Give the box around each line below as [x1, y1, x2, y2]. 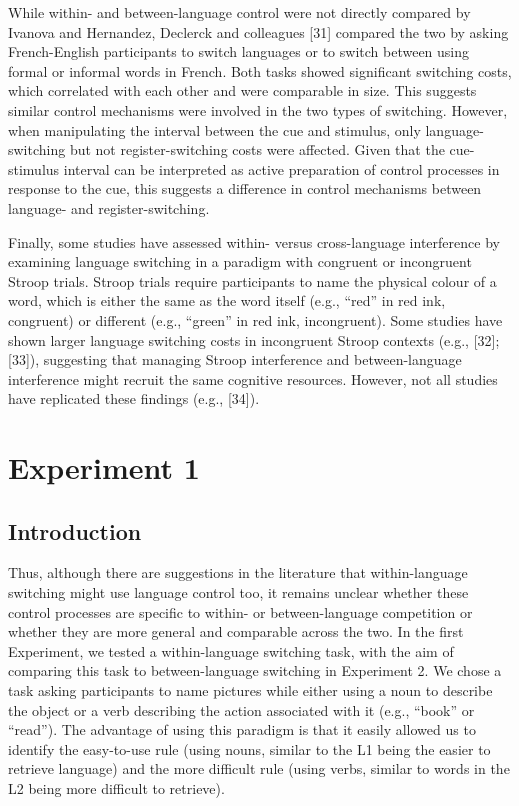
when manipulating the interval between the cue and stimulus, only [8, 119, 421, 140]
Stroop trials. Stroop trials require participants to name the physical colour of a [8, 270, 497, 291]
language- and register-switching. [8, 197, 210, 218]
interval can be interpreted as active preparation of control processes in [63, 158, 500, 179]
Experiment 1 [8, 447, 200, 488]
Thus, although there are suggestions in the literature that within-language [8, 562, 468, 583]
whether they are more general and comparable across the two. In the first [8, 621, 464, 642]
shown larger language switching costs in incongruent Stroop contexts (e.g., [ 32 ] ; [8, 329, 500, 350]
